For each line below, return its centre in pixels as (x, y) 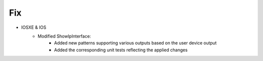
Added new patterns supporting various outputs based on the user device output (135, 43)
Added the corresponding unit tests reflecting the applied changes (121, 50)
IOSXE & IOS (34, 27)
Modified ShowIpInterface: (64, 36)
